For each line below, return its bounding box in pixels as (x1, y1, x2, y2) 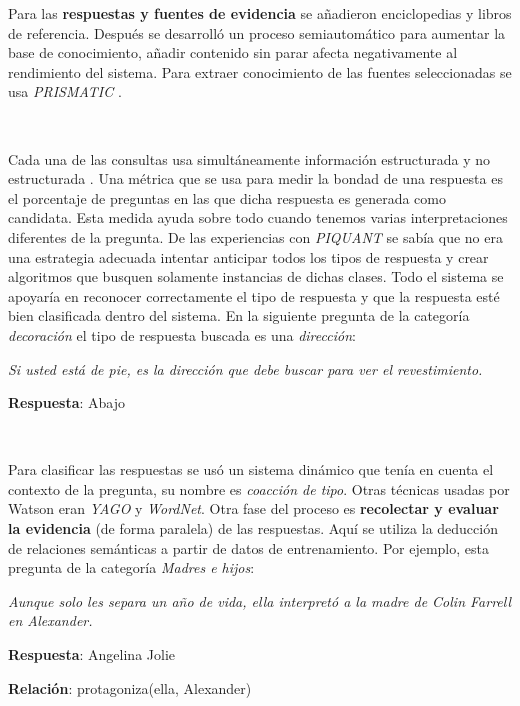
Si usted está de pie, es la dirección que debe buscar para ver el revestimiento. (8, 358, 483, 379)
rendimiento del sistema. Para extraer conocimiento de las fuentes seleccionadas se (8, 61, 512, 82)
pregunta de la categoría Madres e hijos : (8, 557, 255, 578)
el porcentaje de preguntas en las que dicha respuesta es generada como (8, 187, 446, 208)
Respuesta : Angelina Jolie (8, 644, 176, 665)
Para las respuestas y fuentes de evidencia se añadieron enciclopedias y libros (8, 3, 512, 23)
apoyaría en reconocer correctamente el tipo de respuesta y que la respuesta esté (8, 285, 500, 306)
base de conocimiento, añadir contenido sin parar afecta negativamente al (8, 42, 458, 63)
